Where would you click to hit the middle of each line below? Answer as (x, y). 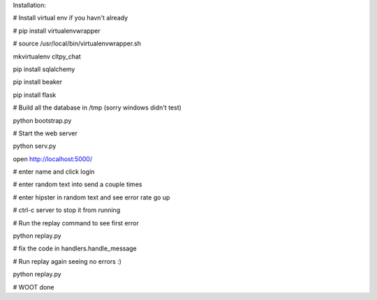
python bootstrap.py (42, 120)
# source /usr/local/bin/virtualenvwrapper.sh (77, 44)
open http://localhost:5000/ (53, 159)
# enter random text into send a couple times (77, 184)
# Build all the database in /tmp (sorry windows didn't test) (97, 107)
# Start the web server (45, 133)
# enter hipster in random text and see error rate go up (91, 197)
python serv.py (35, 146)
